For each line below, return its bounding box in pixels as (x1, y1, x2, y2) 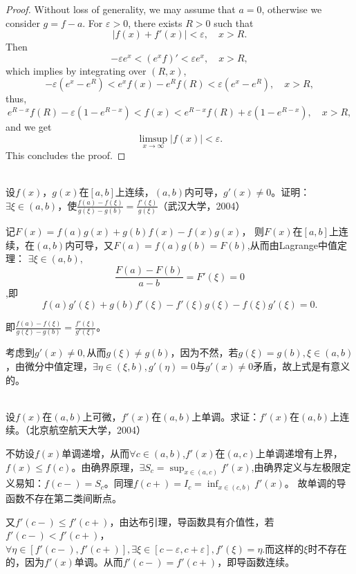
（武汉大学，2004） (158, 198, 245, 212)
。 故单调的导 (284, 476, 346, 490)
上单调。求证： (191, 409, 260, 423)
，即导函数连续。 (217, 555, 295, 569)
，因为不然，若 (170, 345, 238, 360)
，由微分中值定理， (6, 359, 93, 373)
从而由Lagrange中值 (250, 237, 337, 252)
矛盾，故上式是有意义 (253, 359, 350, 373)
